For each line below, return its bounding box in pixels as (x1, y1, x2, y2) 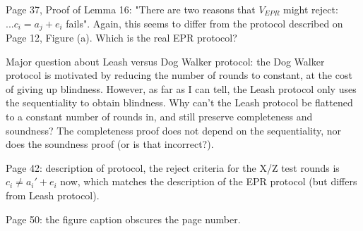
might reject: (283, 2, 338, 16)
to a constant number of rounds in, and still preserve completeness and (6, 109, 313, 124)
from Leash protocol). (6, 187, 100, 202)
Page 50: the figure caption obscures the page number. (6, 211, 241, 226)
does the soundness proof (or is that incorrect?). (6, 137, 214, 151)
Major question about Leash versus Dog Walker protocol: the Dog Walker (6, 54, 325, 68)
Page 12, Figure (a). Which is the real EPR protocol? (6, 30, 237, 45)
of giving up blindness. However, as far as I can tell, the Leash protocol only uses (6, 81, 357, 96)
